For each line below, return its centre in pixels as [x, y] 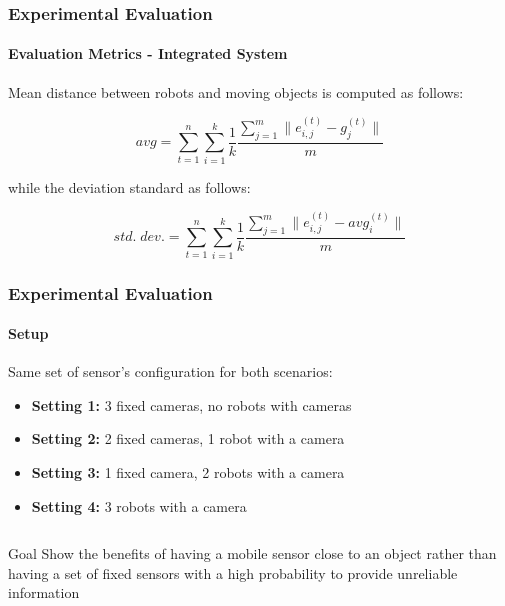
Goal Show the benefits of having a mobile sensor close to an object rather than [252, 553]
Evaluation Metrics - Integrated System [148, 53]
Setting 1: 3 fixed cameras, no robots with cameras [191, 404]
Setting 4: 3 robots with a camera [139, 505]
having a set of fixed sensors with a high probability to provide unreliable [233, 572]
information [44, 592]
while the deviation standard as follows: [129, 186]
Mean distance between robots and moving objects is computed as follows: [236, 91]
